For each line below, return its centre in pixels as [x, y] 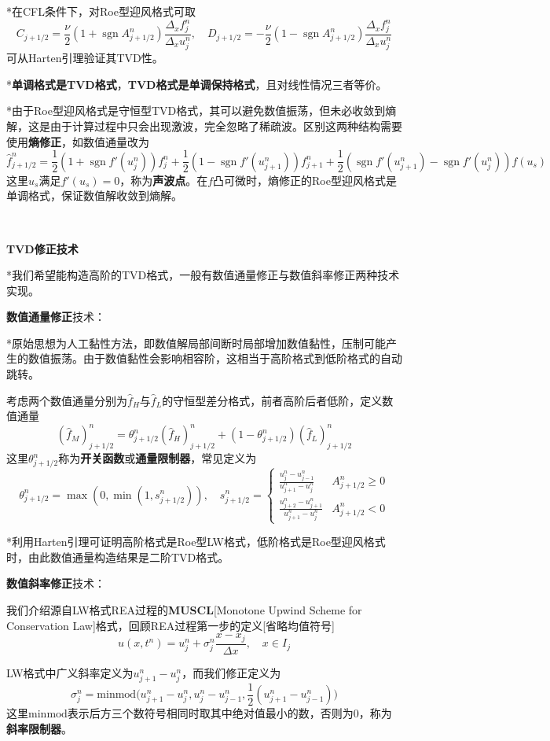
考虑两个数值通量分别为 [67, 400]
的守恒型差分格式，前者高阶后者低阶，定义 [272, 400]
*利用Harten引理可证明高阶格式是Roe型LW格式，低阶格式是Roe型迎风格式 [196, 542]
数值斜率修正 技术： [56, 583]
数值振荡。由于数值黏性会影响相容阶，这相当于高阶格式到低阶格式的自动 [215, 358]
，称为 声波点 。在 [164, 180]
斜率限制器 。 [39, 728]
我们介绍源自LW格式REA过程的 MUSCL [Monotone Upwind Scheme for [184, 610]
